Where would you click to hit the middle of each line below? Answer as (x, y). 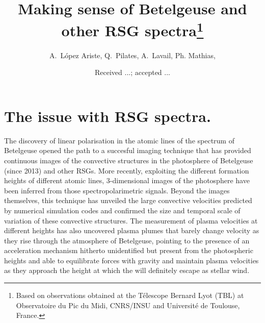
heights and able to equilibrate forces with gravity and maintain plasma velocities (131, 260)
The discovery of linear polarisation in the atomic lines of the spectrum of (119, 140)
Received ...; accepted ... (132, 72)
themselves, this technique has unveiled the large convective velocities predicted (128, 200)
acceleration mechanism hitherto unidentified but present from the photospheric (129, 250)
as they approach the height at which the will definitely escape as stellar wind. (127, 270)
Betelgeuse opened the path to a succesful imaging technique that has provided (128, 150)
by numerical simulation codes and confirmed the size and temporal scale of (122, 210)
